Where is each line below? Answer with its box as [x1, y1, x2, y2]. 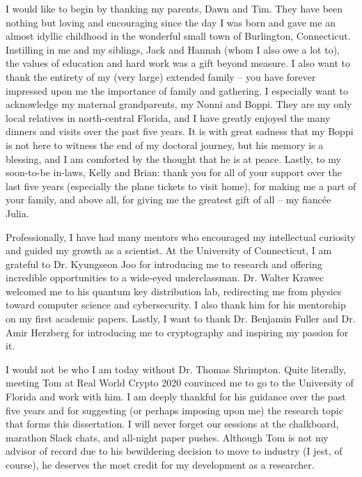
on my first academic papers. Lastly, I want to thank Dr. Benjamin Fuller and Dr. [6, 311, 356, 326]
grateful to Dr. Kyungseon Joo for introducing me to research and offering [6, 256, 322, 271]
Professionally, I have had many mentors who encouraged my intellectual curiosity [6, 229, 356, 244]
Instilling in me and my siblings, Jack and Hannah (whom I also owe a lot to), [6, 42, 340, 56]
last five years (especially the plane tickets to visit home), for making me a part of [6, 178, 356, 193]
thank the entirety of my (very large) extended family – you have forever [6, 69, 316, 84]
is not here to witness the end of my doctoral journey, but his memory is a [6, 137, 324, 152]
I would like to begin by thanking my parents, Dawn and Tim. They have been [6, 1, 343, 15]
